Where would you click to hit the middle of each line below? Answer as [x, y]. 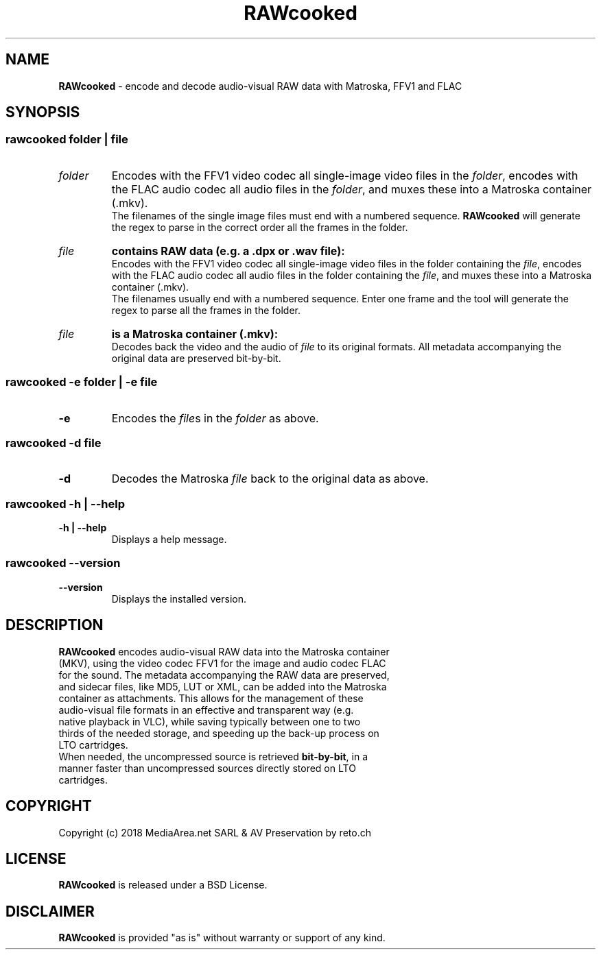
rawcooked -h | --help [66, 504]
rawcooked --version [63, 563]
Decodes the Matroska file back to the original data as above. [270, 479]
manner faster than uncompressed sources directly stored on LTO [207, 768]
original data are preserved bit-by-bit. [196, 358]
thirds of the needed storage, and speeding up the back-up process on [219, 733]
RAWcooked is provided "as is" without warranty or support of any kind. [222, 938]
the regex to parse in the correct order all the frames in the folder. [260, 227]
